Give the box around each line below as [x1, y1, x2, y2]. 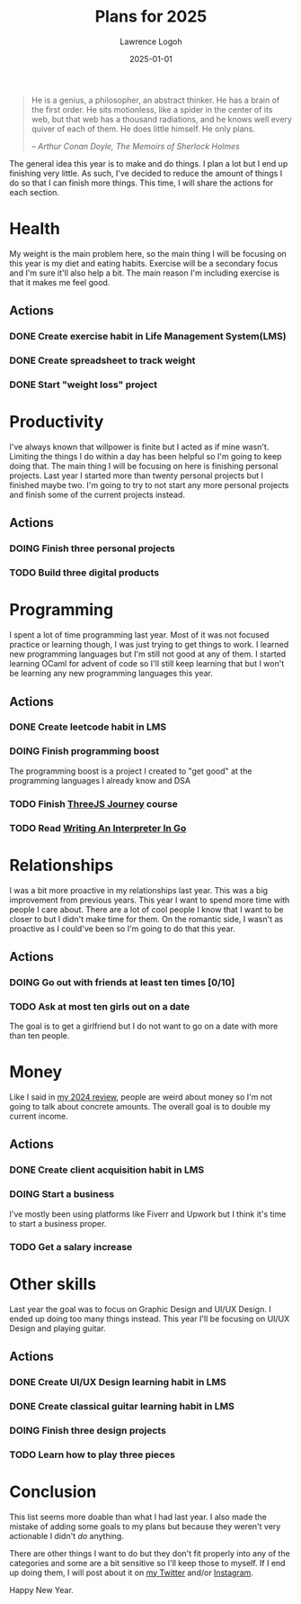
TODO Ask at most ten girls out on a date [9, 1000, 190, 1012]
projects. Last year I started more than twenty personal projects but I [9, 470, 263, 481]
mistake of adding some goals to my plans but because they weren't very [9, 1520, 281, 1532]
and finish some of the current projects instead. [9, 489, 186, 500]
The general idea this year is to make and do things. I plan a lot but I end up [9, 158, 288, 168]
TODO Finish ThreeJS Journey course [9, 797, 178, 810]
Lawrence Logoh [120, 36, 182, 47]
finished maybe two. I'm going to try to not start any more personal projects [9, 479, 289, 490]
